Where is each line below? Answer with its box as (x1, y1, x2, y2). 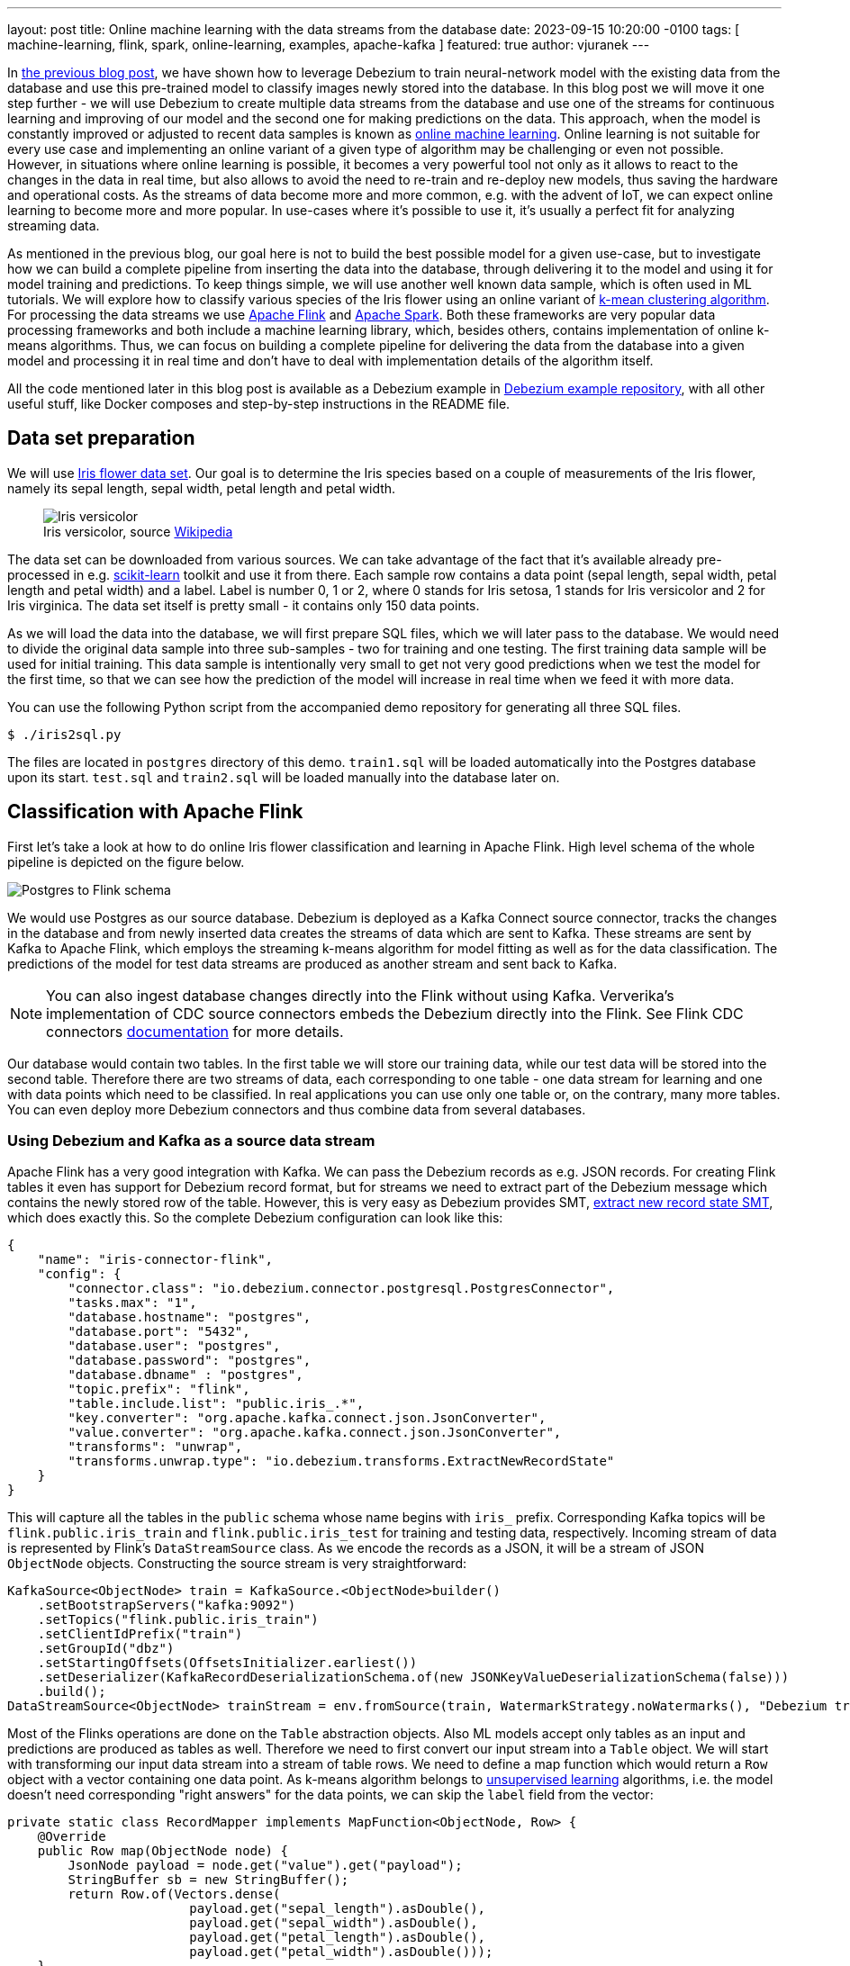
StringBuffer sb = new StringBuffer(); (68, 1872, 349, 1888)
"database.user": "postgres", (68, 1339, 281, 1354)
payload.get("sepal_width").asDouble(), (189, 1916, 478, 1931)
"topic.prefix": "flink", (68, 1382, 250, 1397)
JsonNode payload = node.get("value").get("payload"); (68, 1858, 463, 1873)
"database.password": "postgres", (68, 1353, 312, 1368)
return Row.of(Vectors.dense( (68, 1887, 281, 1902)
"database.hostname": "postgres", (68, 1310, 312, 1325)
